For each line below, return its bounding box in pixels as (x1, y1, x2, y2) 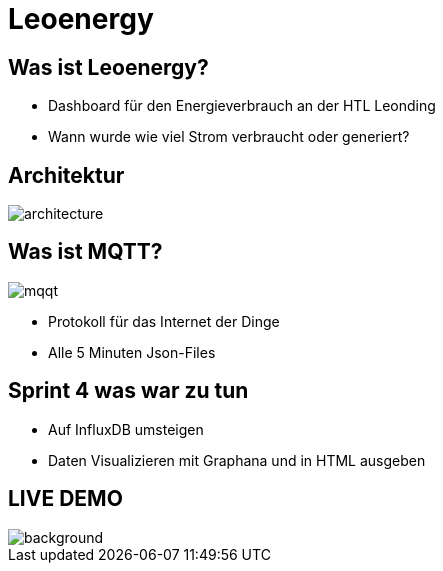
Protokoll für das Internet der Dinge (48, 312, 280, 330)
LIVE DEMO (8, 486, 123, 512)
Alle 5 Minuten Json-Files (48, 343, 216, 361)
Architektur (8, 162, 125, 188)
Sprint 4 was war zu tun (8, 378, 249, 404)
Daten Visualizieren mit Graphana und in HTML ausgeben (48, 451, 426, 469)
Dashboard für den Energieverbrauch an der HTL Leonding (48, 97, 436, 115)
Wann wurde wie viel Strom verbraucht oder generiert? (48, 128, 410, 146)
